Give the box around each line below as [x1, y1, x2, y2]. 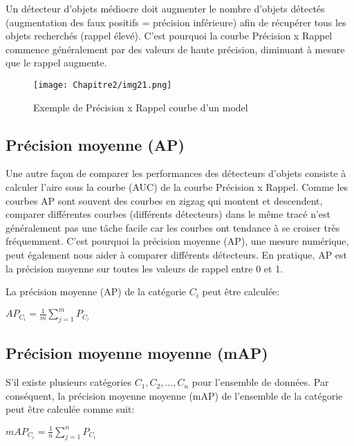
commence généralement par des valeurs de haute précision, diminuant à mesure [6, 41, 345, 56]
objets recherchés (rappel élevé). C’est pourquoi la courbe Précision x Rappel [6, 28, 333, 43]
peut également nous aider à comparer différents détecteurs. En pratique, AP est [6, 247, 348, 261]
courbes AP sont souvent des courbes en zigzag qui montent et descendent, [6, 193, 323, 207]
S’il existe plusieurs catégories [6, 375, 131, 389]
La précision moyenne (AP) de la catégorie [6, 284, 187, 299]
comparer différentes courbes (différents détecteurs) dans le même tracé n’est [6, 207, 331, 221]
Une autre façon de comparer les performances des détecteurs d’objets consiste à [6, 166, 346, 180]
